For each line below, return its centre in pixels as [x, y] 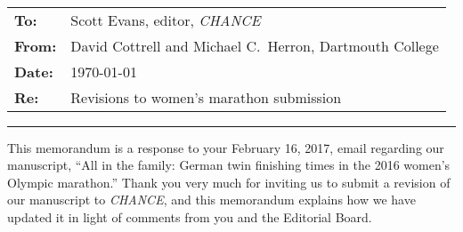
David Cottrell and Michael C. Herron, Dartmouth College [255, 45]
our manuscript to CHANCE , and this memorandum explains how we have [211, 200]
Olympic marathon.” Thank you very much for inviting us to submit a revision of [229, 182]
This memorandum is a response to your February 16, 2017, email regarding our [226, 147]
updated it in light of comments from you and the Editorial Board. [190, 216]
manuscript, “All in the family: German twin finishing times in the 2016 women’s [229, 165]
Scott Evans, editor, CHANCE [166, 20]
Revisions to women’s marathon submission [206, 97]
